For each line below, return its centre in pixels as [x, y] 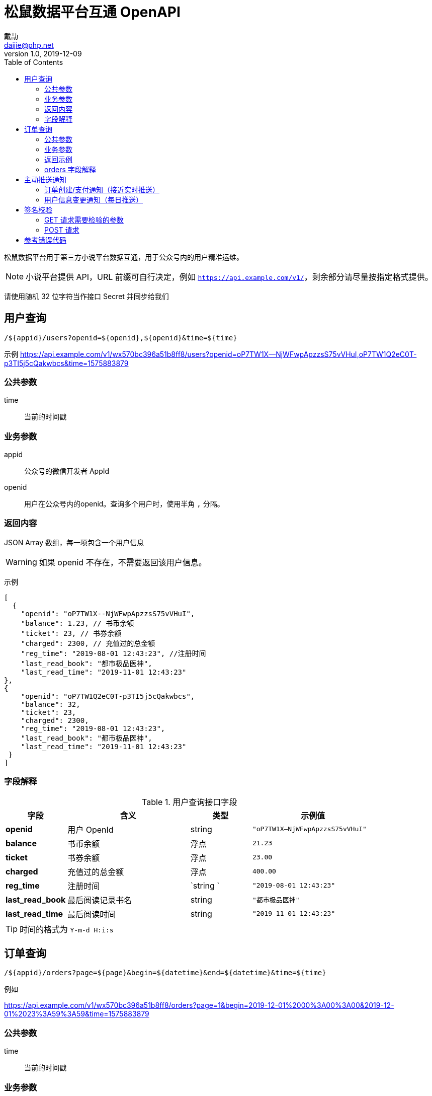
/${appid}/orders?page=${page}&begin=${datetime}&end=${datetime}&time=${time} [165, 973]
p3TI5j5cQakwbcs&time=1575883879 [66, 363]
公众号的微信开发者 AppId [67, 471]
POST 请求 [62, 230]
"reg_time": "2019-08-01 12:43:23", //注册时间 [113, 653]
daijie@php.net [29, 45]
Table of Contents [34, 62]
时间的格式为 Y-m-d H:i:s [67, 929]
